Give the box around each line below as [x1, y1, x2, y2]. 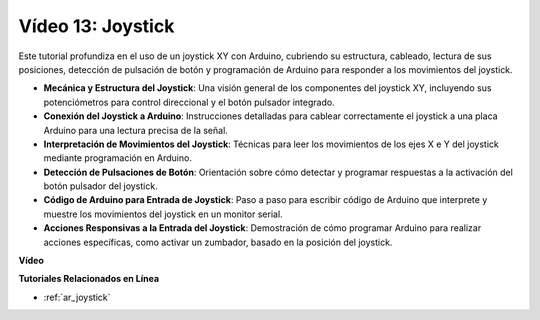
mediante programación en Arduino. [43, 152, 192, 164]
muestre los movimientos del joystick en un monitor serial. [43, 208, 284, 220]
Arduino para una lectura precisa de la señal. [43, 124, 229, 136]
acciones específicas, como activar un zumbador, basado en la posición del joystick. [43, 236, 393, 248]
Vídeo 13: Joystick [18, 15, 175, 37]
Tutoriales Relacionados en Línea [18, 273, 160, 285]
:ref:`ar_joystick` [43, 291, 111, 303]
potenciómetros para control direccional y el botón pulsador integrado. [43, 96, 335, 108]
